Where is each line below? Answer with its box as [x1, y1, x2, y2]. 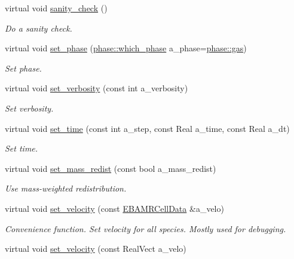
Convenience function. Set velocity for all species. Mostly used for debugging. [5, 222, 286, 235]
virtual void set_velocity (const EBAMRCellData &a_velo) [5, 202, 224, 214]
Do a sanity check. [5, 21, 72, 34]
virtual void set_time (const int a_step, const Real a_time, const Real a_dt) [5, 122, 290, 134]
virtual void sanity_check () [5, 2, 108, 14]
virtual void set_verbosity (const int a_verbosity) [5, 82, 188, 94]
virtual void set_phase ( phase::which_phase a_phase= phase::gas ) [5, 42, 247, 54]
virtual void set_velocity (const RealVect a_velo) [5, 242, 186, 255]
